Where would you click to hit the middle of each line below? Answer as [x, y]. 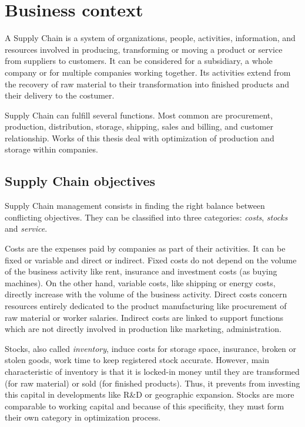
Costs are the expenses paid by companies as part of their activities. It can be [145, 248]
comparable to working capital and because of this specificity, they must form [145, 406]
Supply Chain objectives [80, 181]
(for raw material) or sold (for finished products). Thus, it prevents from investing [152, 383]
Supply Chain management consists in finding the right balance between [135, 206]
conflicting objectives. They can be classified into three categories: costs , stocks [146, 217]
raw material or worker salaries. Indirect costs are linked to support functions [144, 317]
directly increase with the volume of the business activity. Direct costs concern [146, 294]
